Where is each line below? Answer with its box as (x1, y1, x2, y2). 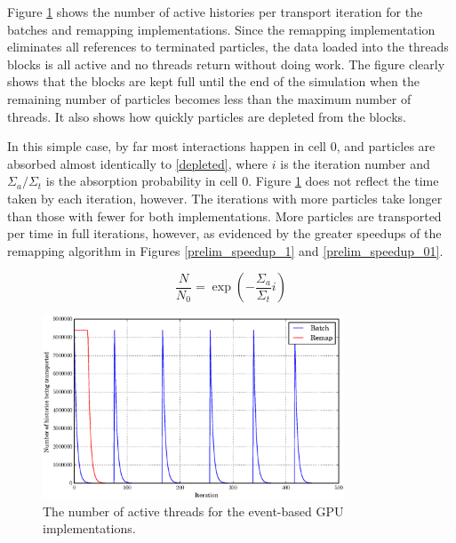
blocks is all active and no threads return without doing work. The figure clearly (7, 54, 445, 73)
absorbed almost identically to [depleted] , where (7, 154, 268, 172)
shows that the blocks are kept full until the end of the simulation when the (7, 72, 420, 91)
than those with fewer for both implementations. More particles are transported (7, 206, 442, 225)
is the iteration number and (280, 154, 430, 172)
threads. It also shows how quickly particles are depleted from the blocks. (7, 107, 406, 125)
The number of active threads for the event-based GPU (43, 501, 344, 520)
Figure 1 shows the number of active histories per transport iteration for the (7, 3, 423, 20)
